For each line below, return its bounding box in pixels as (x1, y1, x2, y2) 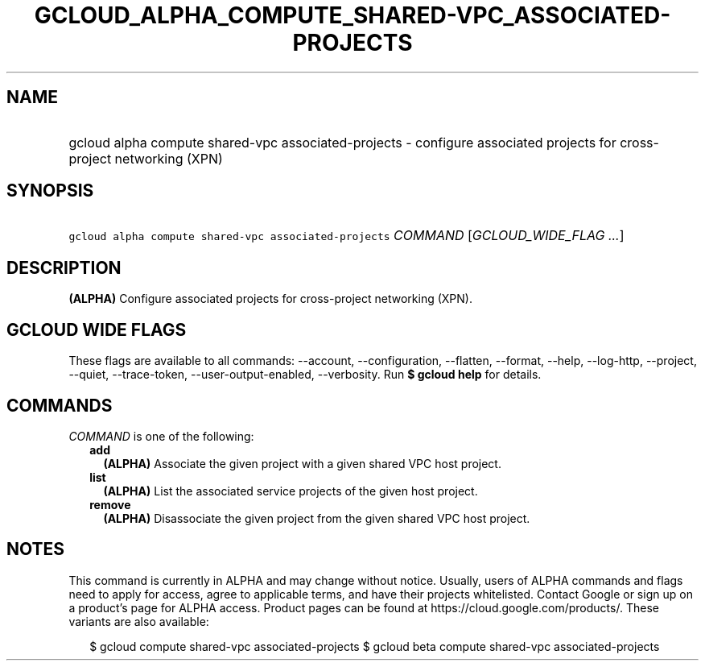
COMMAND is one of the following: (68, 429, 254, 443)
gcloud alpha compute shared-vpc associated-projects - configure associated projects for (68, 134, 616, 151)
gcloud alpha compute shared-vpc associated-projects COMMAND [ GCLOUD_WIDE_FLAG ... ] (68, 227, 625, 244)
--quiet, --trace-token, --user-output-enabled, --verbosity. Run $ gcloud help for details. (68, 367, 542, 382)
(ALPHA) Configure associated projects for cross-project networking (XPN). (68, 292, 472, 306)
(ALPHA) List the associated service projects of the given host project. (103, 483, 478, 498)
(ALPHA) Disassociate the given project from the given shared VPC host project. (103, 511, 530, 525)
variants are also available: (68, 614, 209, 628)
